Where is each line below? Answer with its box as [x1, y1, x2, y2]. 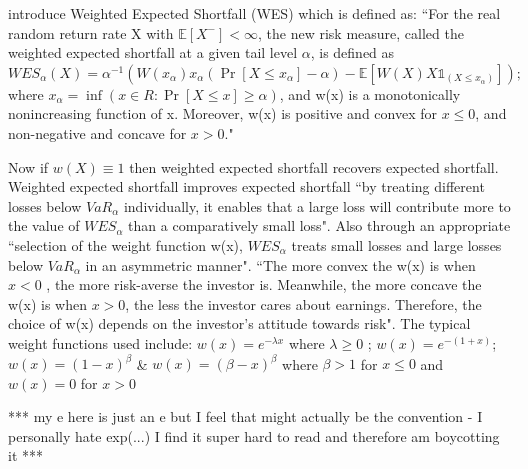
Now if [8, 156, 49, 177]
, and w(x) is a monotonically [279, 83, 461, 104]
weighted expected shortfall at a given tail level [8, 42, 298, 63]
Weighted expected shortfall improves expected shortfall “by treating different [8, 176, 485, 197]
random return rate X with [8, 22, 174, 43]
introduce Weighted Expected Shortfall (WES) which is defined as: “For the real [8, 3, 501, 23]
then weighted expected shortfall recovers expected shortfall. [129, 156, 499, 177]
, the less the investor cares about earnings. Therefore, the [125, 293, 482, 314]
